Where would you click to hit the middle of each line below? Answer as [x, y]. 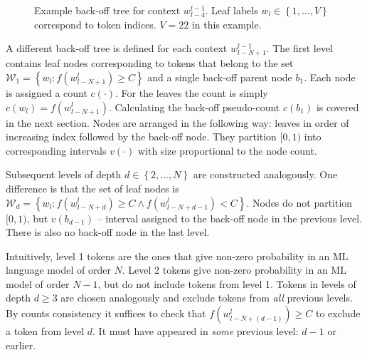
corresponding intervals [56, 150]
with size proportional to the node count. [227, 150]
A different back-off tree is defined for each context [117, 48]
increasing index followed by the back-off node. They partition [141, 137]
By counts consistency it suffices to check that [106, 313]
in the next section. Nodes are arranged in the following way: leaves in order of [177, 122]
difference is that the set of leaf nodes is [92, 188]
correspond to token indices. [95, 24]
